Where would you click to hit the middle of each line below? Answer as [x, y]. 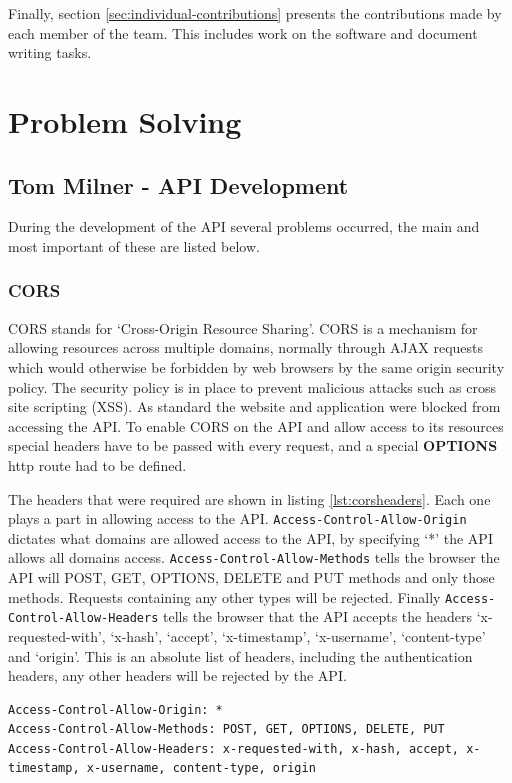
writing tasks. [50, 52]
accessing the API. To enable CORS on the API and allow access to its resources [256, 425]
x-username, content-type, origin [201, 768]
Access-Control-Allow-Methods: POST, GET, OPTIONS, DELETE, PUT [226, 729]
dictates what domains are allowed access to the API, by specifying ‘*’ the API [250, 537]
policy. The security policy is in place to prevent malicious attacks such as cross [252, 386]
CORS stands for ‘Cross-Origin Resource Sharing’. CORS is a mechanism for [243, 327]
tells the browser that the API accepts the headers [317, 616]
